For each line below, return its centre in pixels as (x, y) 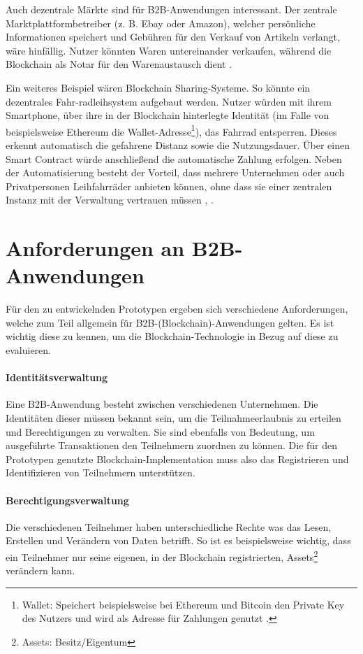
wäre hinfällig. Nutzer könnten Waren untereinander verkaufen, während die (169, 50)
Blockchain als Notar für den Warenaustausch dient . (119, 64)
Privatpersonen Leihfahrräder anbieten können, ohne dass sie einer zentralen (169, 186)
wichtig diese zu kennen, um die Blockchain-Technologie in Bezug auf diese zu (172, 336)
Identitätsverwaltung (57, 377)
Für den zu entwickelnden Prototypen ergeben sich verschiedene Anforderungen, (177, 309)
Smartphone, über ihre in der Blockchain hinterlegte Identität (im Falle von (168, 115)
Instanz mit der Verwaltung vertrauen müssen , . (110, 200)
